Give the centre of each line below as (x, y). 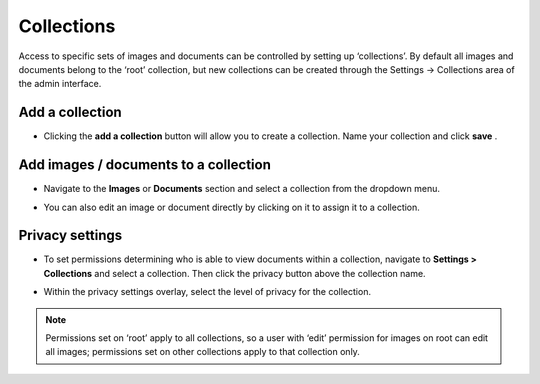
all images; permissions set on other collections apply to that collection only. (202, 352)
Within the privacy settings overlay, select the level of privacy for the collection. (207, 292)
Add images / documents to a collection (145, 165)
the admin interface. (60, 84)
